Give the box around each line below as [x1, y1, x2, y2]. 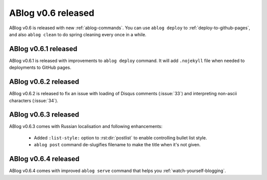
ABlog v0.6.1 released [9, 45, 78, 53]
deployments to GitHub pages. [9, 64, 72, 70]
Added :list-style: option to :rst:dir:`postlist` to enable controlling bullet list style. [34, 134, 207, 141]
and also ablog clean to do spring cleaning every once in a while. [9, 31, 147, 37]
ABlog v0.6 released [9, 7, 94, 18]
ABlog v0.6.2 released [9, 77, 79, 86]
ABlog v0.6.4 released [9, 155, 80, 163]
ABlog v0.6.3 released [9, 111, 79, 119]
